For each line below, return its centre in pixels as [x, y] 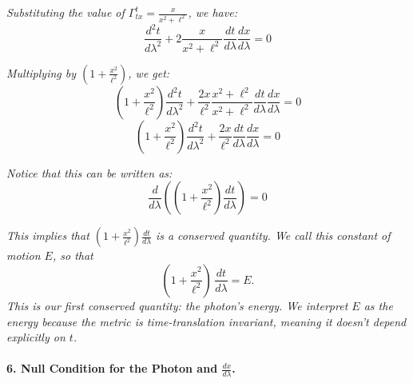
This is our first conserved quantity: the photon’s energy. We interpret [177, 305]
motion [24, 255]
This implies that [48, 235]
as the [378, 305]
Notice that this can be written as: [89, 172]
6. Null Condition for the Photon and [112, 368]
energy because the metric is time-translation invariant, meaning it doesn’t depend [206, 321]
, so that [73, 255]
